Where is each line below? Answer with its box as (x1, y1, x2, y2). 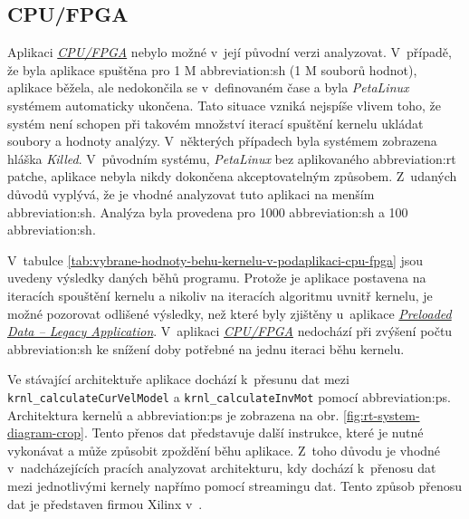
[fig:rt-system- (342, 405, 420, 424)
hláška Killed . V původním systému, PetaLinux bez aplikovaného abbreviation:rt (7, 149, 456, 168)
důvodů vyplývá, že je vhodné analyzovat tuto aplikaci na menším (7, 184, 375, 203)
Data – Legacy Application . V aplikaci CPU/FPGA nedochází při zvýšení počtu (7, 322, 453, 341)
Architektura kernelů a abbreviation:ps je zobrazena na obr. (7, 405, 340, 424)
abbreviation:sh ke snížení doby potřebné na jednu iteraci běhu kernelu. (7, 339, 405, 358)
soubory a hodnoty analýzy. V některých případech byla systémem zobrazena (7, 131, 437, 150)
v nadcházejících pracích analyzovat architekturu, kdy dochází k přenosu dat (7, 458, 436, 477)
